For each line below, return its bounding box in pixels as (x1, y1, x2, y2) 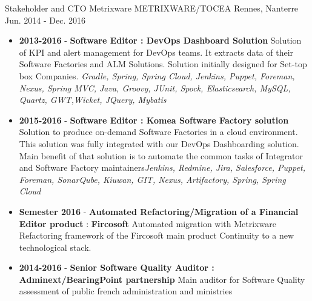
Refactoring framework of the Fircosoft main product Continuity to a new (19, 229, 294, 242)
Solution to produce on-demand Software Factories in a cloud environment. (19, 125, 298, 138)
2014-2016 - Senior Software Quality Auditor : (19, 261, 214, 274)
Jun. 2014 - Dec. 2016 (5, 13, 85, 26)
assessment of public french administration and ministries (19, 285, 233, 297)
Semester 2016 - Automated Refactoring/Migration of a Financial (19, 205, 299, 217)
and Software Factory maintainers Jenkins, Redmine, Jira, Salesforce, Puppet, (19, 161, 305, 174)
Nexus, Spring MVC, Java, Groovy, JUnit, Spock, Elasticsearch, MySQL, (19, 81, 291, 94)
